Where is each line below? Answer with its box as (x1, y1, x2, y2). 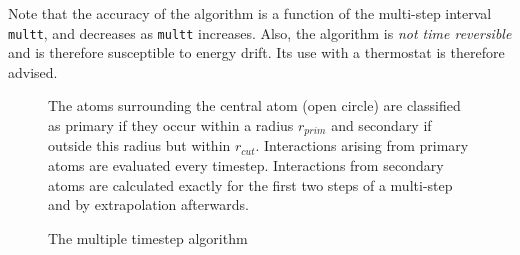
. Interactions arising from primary (255, 135, 469, 156)
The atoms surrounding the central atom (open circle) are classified (48, 95, 461, 116)
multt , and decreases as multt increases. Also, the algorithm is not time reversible (8, 22, 512, 43)
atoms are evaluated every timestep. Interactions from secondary (48, 155, 444, 176)
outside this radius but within (48, 135, 231, 156)
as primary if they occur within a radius (48, 115, 294, 136)
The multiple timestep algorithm (48, 227, 248, 248)
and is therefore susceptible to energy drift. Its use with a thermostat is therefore (8, 42, 505, 63)
